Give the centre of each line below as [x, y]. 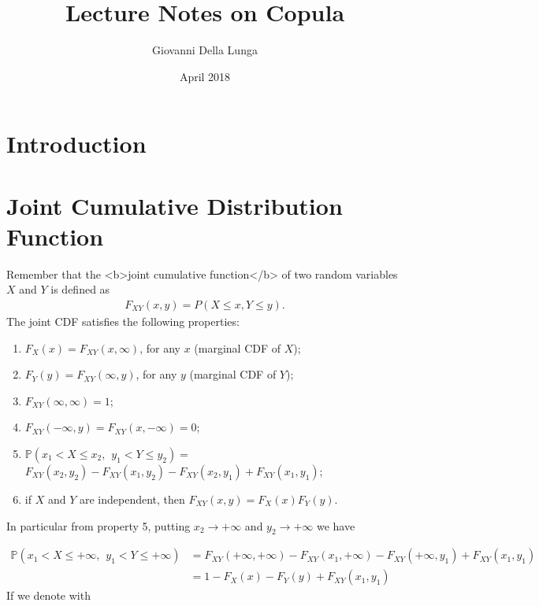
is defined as [80, 289]
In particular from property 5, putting [99, 525]
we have [336, 525]
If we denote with [48, 595]
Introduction [76, 144]
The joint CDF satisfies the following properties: [123, 321]
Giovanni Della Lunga [205, 50]
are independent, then [132, 499]
